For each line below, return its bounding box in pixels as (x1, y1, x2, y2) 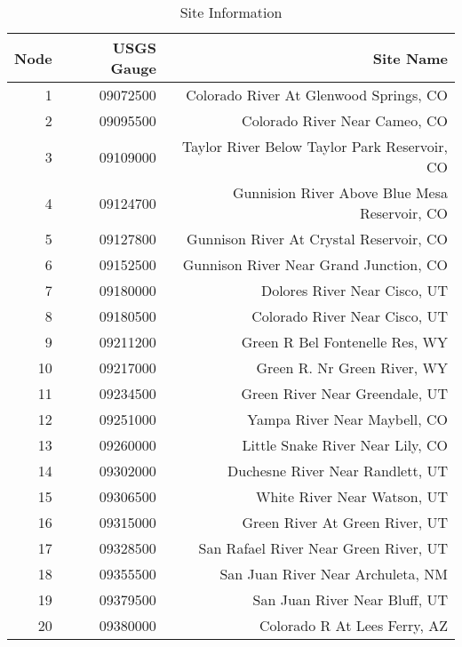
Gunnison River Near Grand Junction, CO (182, 254, 448, 275)
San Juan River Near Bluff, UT (252, 589, 448, 610)
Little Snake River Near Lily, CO (242, 435, 448, 455)
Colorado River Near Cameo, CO (242, 110, 448, 131)
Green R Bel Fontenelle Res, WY (241, 331, 448, 352)
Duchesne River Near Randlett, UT (227, 460, 448, 481)
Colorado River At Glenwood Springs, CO (186, 84, 448, 105)
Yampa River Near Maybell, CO (247, 409, 448, 429)
